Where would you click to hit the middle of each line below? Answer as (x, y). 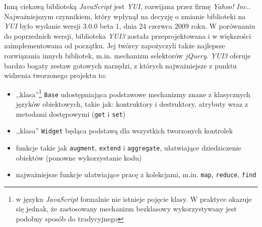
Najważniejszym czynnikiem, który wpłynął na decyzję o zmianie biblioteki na (125, 16)
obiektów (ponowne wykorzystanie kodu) (79, 157)
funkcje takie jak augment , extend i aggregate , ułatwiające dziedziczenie (128, 147)
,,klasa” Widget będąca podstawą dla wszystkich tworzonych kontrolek (124, 131)
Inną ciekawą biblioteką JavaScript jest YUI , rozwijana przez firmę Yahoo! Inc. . (127, 6)
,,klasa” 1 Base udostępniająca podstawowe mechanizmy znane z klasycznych (133, 93)
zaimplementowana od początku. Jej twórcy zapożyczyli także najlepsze (115, 46)
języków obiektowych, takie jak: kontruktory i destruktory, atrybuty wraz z (132, 104)
